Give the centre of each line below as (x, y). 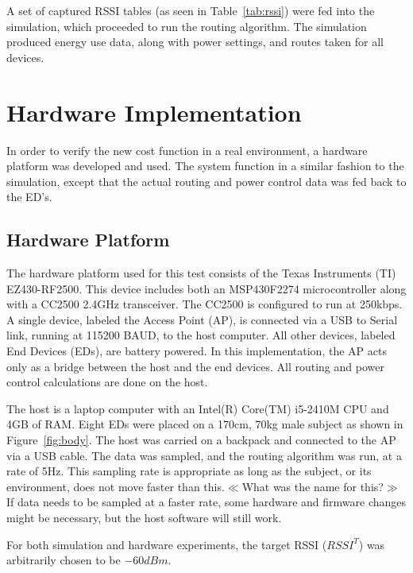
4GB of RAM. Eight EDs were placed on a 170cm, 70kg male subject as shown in (205, 424)
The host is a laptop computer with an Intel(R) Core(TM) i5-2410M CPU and (198, 408)
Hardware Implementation (154, 112)
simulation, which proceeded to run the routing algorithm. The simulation (187, 26)
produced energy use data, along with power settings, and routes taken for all (195, 42)
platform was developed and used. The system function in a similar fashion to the (205, 166)
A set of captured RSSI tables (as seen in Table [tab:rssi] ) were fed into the (191, 10)
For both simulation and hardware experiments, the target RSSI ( (167, 544)
